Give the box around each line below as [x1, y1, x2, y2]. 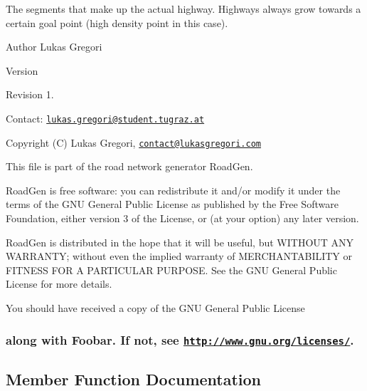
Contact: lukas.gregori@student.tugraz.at [6, 110, 205, 125]
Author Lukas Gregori [6, 39, 102, 54]
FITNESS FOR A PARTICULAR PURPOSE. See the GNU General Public [6, 262, 337, 277]
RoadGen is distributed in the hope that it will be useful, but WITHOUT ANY [6, 234, 354, 249]
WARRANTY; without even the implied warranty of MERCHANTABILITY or [6, 249, 353, 264]
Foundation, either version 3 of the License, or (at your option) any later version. [6, 211, 359, 226]
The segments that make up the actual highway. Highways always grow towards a [6, 1, 361, 16]
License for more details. [6, 276, 112, 291]
